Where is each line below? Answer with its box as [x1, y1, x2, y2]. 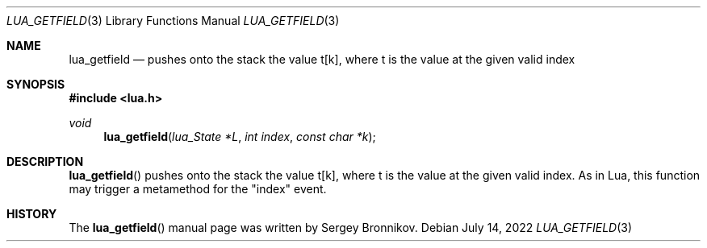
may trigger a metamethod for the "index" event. [69, 182, 327, 196]
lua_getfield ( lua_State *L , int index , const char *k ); [103, 130, 376, 143]
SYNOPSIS [6, 77, 65, 91]
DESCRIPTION [6, 155, 84, 168]
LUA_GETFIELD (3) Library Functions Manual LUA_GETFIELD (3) [6, 14, 340, 27]
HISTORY [6, 207, 57, 221]
